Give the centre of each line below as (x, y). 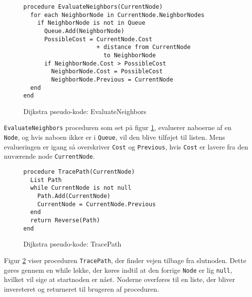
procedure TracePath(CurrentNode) (79, 172)
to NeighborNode (130, 55)
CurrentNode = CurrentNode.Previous (97, 204)
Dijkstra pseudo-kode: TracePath (72, 244)
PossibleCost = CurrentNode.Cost (98, 39)
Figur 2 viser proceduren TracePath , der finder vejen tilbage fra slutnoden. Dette (125, 260)
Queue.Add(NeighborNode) (84, 31)
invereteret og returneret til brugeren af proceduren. (81, 289)
